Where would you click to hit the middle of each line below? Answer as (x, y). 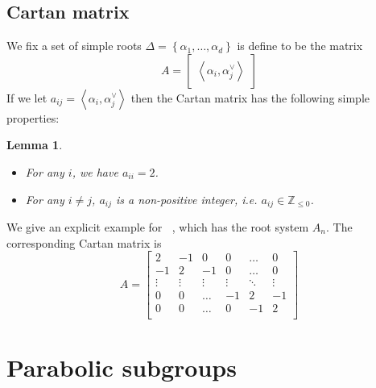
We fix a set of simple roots (74, 46)
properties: (33, 117)
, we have (95, 171)
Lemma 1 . (35, 145)
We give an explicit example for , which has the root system (158, 227)
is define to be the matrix (300, 46)
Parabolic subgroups (122, 367)
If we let (27, 97)
